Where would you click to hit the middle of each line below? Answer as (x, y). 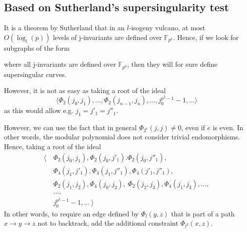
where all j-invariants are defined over (60, 64)
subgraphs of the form (37, 48)
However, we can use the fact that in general (70, 127)
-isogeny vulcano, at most (167, 28)
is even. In (228, 127)
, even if (193, 127)
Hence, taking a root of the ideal (53, 146)
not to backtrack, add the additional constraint (108, 223)
